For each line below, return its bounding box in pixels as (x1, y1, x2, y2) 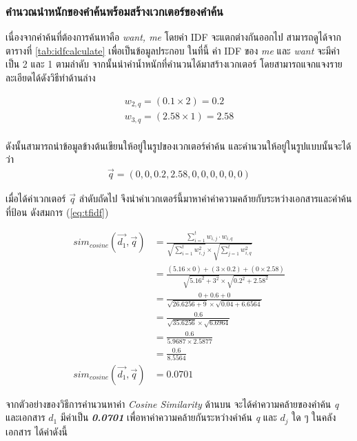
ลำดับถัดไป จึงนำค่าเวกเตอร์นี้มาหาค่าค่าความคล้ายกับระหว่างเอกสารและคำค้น (79, 191, 352, 206)
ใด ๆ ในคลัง (292, 410, 336, 424)
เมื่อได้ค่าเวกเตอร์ (6, 191, 66, 206)
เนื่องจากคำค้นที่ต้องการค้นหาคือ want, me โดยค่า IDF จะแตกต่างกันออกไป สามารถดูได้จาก (6, 30, 341, 44)
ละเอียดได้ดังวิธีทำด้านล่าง (6, 70, 96, 84)
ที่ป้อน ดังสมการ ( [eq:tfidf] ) (6, 204, 109, 219)
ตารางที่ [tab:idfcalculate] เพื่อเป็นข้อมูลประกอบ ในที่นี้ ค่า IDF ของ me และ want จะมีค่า (6, 43, 340, 57)
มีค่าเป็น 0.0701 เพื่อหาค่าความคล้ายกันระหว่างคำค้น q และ (60, 410, 277, 424)
